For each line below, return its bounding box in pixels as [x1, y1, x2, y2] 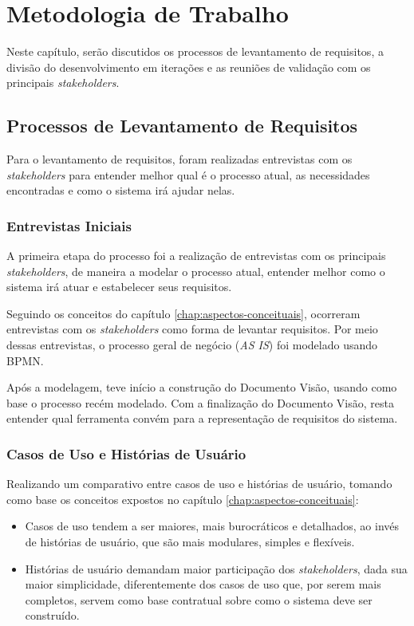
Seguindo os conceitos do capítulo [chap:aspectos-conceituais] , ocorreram [6, 305, 361, 321]
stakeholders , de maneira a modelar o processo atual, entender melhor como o [6, 262, 385, 279]
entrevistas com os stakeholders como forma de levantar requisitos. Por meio [6, 321, 378, 337]
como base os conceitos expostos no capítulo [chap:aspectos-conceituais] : [6, 490, 359, 507]
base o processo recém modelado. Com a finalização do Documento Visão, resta [6, 394, 394, 411]
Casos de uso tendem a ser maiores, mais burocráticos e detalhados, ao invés [25, 518, 400, 534]
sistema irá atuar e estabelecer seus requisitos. [6, 278, 232, 295]
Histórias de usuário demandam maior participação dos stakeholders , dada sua [25, 560, 408, 577]
